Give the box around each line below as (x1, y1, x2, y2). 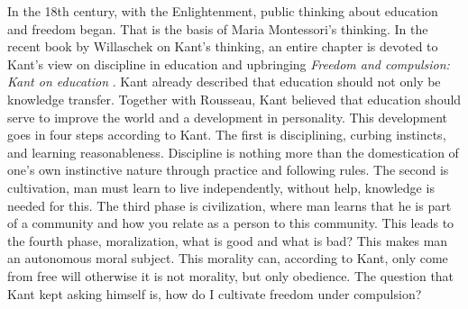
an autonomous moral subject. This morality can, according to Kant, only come (7, 249, 448, 268)
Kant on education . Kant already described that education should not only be (7, 72, 441, 91)
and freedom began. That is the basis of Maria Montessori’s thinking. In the (7, 19, 428, 38)
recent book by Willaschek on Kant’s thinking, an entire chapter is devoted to (7, 37, 438, 56)
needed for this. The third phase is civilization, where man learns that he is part (7, 195, 452, 214)
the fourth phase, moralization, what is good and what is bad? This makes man (7, 231, 448, 250)
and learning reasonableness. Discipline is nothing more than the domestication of (7, 142, 459, 161)
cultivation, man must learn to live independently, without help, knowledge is (7, 177, 435, 196)
